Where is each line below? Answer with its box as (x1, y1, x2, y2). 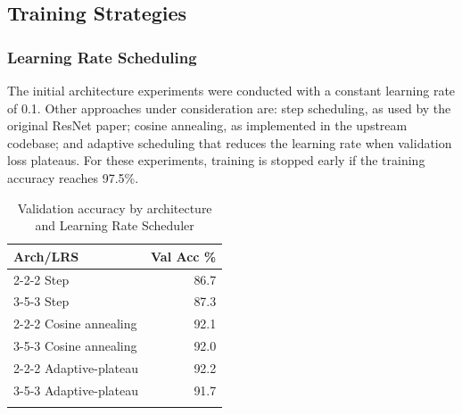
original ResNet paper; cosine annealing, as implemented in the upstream (7, 116, 408, 135)
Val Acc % (151, 246, 217, 265)
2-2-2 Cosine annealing (13, 314, 137, 333)
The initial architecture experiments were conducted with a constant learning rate (7, 81, 456, 99)
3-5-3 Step (13, 292, 70, 311)
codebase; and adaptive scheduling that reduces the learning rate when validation (7, 133, 452, 152)
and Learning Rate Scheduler (35, 216, 194, 235)
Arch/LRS (13, 246, 79, 265)
